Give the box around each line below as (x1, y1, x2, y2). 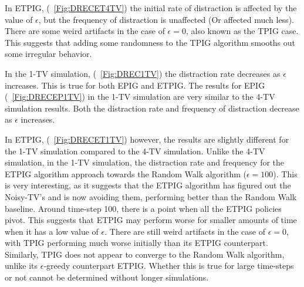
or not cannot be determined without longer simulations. (5, 271, 209, 283)
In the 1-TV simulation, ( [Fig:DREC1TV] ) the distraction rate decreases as (5, 67, 281, 79)
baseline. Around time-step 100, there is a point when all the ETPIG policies (5, 202, 282, 214)
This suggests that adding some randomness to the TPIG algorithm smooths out (5, 36, 295, 48)
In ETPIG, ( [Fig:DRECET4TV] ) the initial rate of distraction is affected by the (5, 2, 297, 13)
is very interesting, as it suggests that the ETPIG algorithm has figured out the (5, 179, 291, 191)
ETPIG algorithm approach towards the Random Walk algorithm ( (5, 167, 247, 180)
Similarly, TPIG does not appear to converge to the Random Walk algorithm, (5, 248, 285, 260)
